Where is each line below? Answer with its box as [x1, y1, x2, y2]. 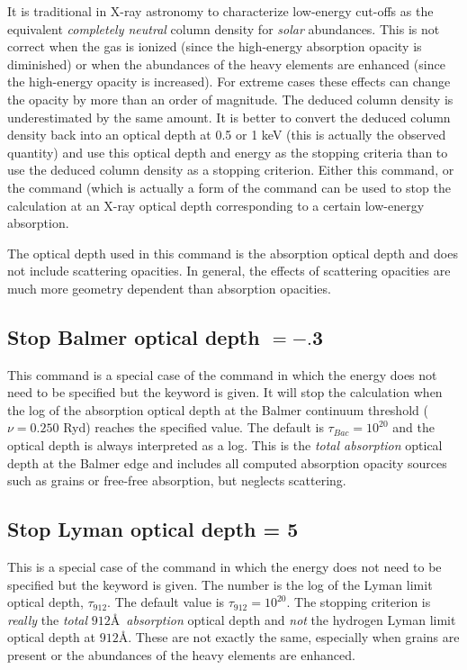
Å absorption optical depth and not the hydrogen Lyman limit [110, 610, 456, 629]
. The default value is [107, 593, 225, 611]
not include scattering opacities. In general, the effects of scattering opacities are [7, 261, 451, 280]
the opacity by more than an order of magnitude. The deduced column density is [7, 89, 454, 108]
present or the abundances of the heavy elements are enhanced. [7, 646, 355, 665]
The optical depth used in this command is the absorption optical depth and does [7, 243, 458, 262]
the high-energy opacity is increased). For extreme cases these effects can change [7, 72, 451, 91]
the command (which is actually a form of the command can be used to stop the [7, 177, 451, 196]
